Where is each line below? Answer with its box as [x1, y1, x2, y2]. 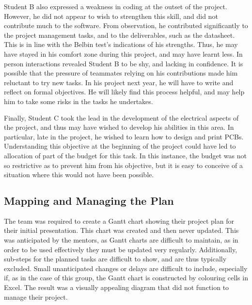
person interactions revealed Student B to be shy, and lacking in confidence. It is [4, 58, 243, 68]
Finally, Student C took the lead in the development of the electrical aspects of [4, 112, 239, 122]
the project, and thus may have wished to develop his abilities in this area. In [4, 122, 234, 132]
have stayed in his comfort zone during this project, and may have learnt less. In [4, 48, 243, 59]
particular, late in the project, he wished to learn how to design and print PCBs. [4, 131, 244, 141]
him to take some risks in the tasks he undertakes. [4, 96, 153, 106]
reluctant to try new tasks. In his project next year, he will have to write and [4, 77, 234, 87]
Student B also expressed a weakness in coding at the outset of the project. [4, 1, 227, 11]
